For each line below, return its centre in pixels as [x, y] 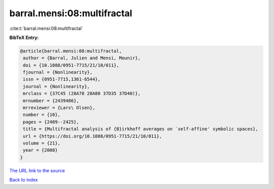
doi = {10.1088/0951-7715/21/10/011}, [71, 65]
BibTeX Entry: [24, 37]
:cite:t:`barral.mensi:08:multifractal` [46, 28]
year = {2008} [40, 150]
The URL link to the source [37, 170]
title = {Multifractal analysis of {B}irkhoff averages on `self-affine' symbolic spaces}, [141, 129]
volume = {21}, [42, 143]
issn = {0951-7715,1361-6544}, [62, 79]
